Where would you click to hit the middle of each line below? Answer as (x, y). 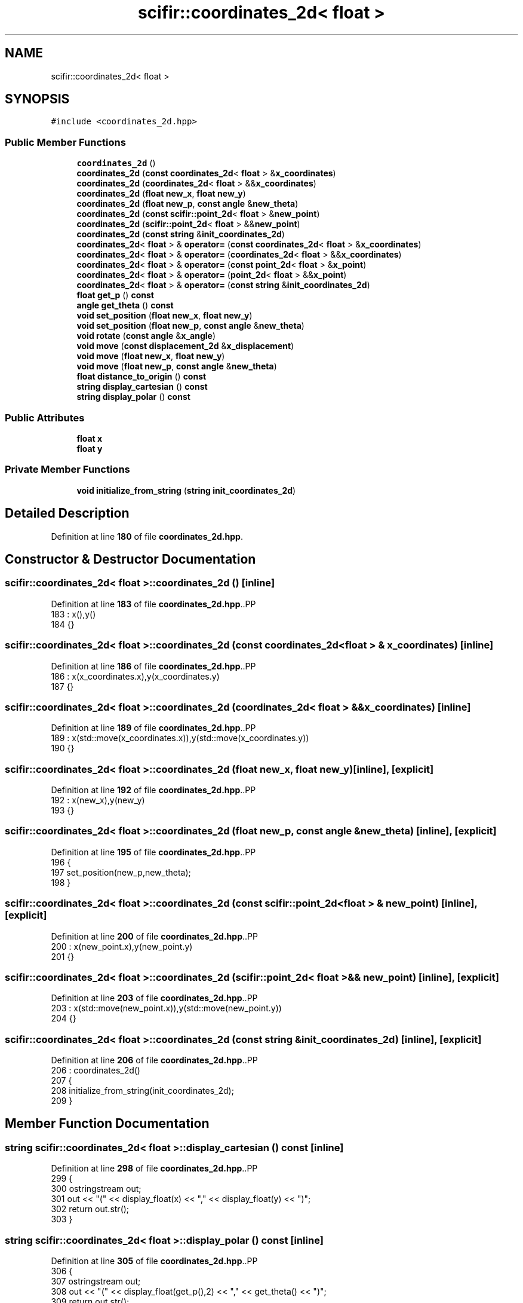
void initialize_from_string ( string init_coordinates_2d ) (186, 490)
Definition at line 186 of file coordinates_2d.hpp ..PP (153, 666)
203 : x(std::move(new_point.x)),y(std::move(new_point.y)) (166, 1008)
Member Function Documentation (107, 1124)
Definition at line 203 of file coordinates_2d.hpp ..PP (154, 998)
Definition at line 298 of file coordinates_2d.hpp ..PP (154, 1169)
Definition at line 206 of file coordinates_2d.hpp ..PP (154, 1060)
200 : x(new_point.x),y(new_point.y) (122, 946)
